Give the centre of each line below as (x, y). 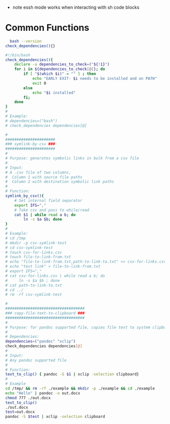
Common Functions (47, 28)
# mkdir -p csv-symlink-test (36, 243)
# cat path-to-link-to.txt (34, 285)
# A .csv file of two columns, (38, 172)
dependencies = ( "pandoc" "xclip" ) (40, 342)
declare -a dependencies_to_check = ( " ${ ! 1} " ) (62, 65)
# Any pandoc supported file (36, 360)
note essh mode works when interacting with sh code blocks (76, 7)
